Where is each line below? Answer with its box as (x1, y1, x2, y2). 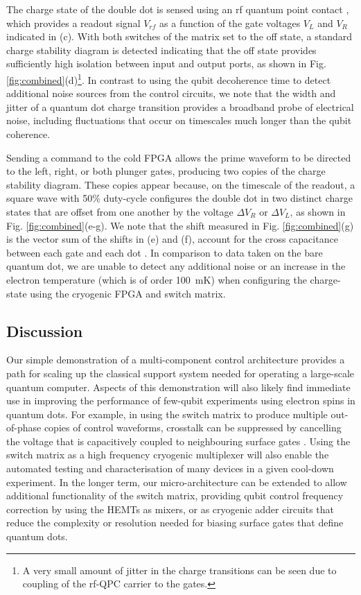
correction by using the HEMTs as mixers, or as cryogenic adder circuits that (6, 501, 335, 516)
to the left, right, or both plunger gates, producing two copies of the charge (6, 164, 326, 178)
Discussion (6, 320, 83, 341)
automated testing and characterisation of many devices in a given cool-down (6, 461, 334, 476)
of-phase (6, 420, 42, 435)
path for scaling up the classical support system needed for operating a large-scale (6, 365, 354, 380)
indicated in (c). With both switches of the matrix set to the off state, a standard (6, 29, 353, 44)
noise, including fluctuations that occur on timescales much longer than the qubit (6, 113, 352, 128)
